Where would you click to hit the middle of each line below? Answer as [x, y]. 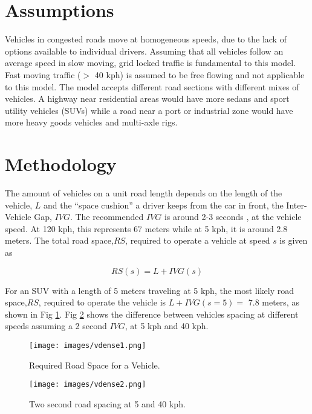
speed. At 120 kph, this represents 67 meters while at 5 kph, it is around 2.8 [146, 228]
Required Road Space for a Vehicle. [95, 365]
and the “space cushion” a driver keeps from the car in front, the [163, 205]
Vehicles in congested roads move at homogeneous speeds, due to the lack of [146, 39]
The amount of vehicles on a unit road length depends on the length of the [144, 193]
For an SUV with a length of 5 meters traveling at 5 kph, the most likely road [150, 290]
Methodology [61, 164]
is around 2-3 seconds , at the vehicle [233, 217]
